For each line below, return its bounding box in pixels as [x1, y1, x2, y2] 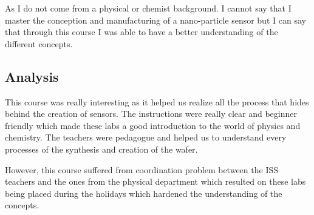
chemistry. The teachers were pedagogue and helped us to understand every [5, 131, 287, 144]
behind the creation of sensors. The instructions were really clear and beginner [5, 107, 297, 120]
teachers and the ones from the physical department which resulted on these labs [5, 175, 306, 188]
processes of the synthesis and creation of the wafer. [5, 142, 198, 155]
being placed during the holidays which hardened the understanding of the [5, 187, 282, 199]
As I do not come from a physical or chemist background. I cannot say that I [5, 2, 292, 14]
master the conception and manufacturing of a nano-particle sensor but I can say [5, 13, 306, 26]
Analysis [5, 67, 59, 85]
